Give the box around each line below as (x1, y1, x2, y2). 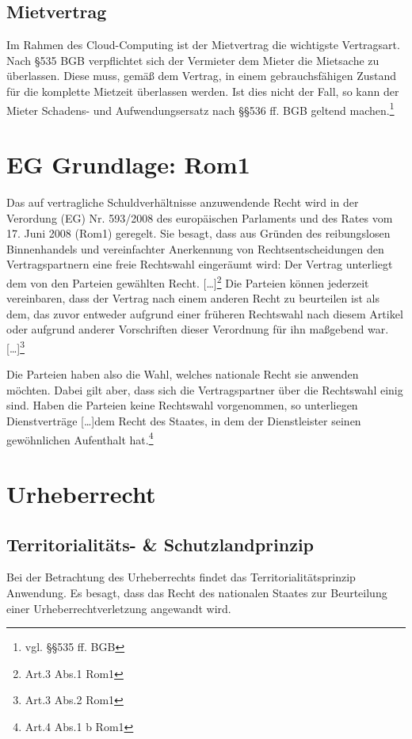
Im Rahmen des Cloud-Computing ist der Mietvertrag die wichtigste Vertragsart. (6, 36, 400, 53)
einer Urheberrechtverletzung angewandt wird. (6, 600, 231, 616)
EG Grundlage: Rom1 (6, 148, 250, 181)
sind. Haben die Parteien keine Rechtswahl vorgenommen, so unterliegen (6, 397, 358, 413)
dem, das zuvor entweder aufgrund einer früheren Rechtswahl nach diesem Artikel (6, 305, 403, 322)
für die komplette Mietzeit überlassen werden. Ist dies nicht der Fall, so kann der (6, 82, 399, 99)
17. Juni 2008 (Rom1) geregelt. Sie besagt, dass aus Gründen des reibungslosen (6, 225, 391, 242)
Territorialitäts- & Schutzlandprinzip (6, 531, 315, 556)
